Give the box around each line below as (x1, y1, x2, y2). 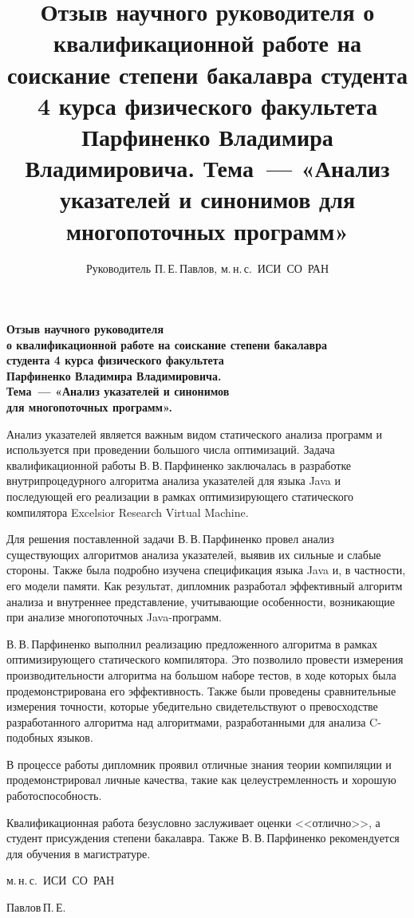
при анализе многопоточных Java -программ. (6, 609, 222, 625)
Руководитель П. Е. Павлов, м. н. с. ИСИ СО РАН (85, 260, 329, 277)
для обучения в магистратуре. (6, 845, 151, 861)
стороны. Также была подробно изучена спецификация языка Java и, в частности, (6, 561, 406, 578)
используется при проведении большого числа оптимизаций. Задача (6, 441, 335, 458)
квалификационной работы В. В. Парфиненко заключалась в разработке (6, 456, 352, 473)
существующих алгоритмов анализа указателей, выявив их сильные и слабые (6, 546, 381, 562)
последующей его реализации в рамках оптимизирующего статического (6, 487, 354, 504)
